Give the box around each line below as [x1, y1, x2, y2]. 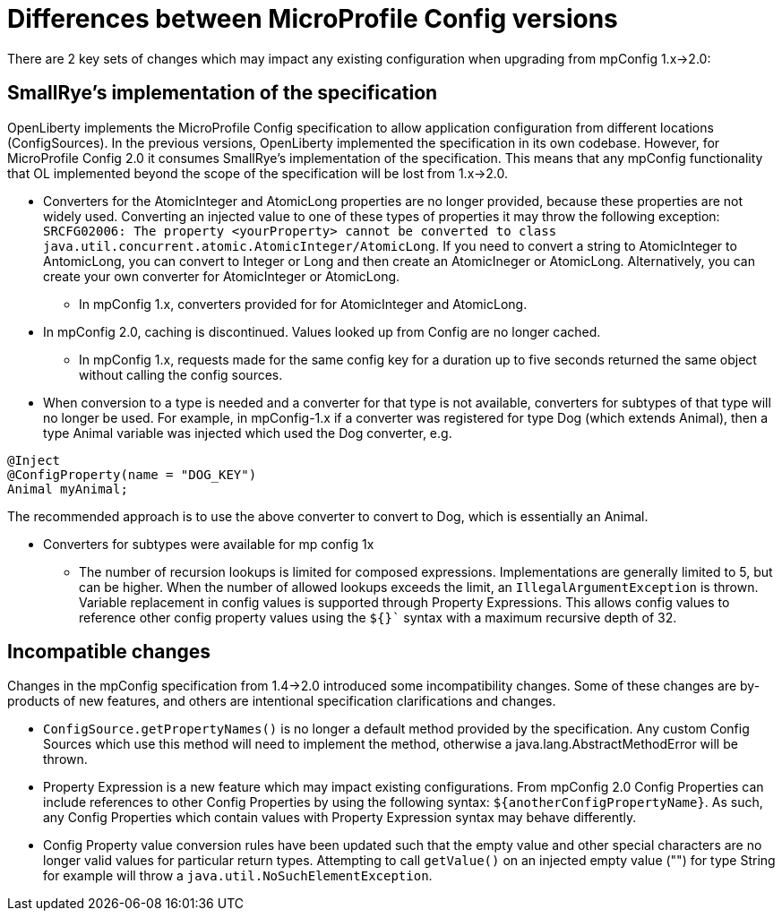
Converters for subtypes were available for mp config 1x [43, 536, 374, 552]
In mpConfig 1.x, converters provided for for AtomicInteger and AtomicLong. [79, 296, 528, 312]
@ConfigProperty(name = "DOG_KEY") [7, 467, 257, 482]
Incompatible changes [7, 640, 211, 664]
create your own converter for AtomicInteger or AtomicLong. [43, 268, 400, 284]
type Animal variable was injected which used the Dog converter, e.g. [43, 425, 452, 441]
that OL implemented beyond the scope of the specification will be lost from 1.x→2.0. [7, 165, 509, 181]
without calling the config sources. [79, 366, 283, 382]
